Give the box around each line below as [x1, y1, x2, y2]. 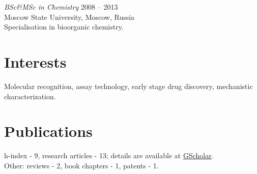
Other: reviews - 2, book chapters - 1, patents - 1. [4, 160, 159, 170]
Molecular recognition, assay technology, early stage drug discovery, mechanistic [4, 80, 253, 91]
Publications [4, 121, 93, 141]
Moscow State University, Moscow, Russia [4, 11, 135, 22]
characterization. [4, 91, 56, 101]
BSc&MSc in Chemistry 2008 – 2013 [4, 2, 118, 12]
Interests [4, 51, 67, 72]
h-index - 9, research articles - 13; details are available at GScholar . [4, 150, 214, 161]
